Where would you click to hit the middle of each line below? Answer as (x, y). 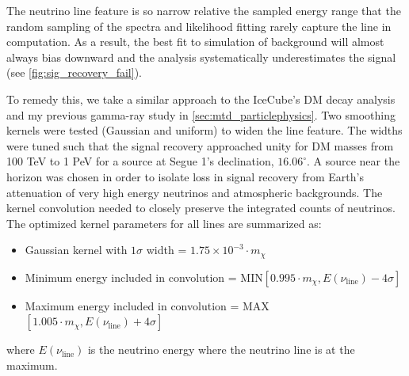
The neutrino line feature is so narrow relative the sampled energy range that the (204, 10)
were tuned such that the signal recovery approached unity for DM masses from (200, 145)
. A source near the (353, 161)
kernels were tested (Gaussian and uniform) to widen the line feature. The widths (204, 130)
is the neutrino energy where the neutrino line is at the (221, 349)
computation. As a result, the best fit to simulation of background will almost (195, 42)
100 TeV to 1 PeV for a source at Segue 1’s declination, (140, 161)
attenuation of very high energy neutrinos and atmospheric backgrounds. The (195, 192)
